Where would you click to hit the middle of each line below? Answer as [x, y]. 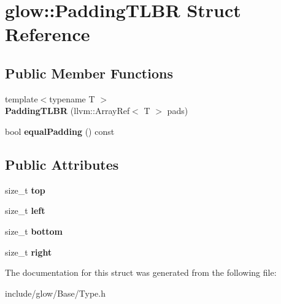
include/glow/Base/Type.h [55, 293]
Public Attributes [62, 164]
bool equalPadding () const [60, 131]
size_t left [25, 211]
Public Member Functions [89, 73]
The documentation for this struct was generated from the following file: [141, 272]
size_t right [29, 252]
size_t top [25, 190]
